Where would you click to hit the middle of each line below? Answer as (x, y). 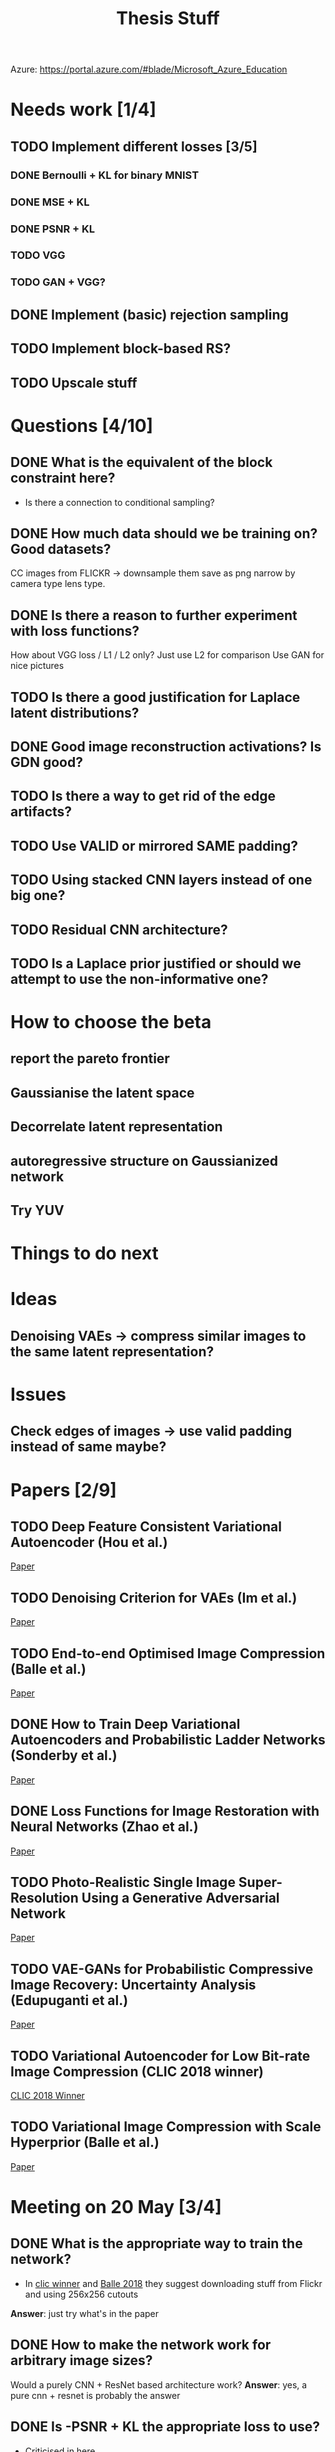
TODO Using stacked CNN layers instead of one (161, 880)
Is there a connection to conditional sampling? (119, 502)
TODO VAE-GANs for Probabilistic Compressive (162, 1968)
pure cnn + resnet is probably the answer (95, 2395)
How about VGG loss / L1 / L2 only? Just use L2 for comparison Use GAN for (167, 655)
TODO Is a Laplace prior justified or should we (156, 963)
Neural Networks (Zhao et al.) (104, 1827)
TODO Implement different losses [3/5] (134, 146)
